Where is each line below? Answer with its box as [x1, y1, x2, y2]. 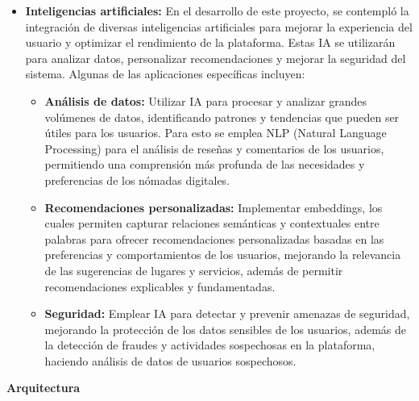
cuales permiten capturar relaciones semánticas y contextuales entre [44, 215, 380, 232]
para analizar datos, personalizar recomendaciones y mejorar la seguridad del [25, 49, 406, 66]
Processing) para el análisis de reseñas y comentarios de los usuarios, [44, 140, 384, 157]
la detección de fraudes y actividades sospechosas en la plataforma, [44, 336, 375, 353]
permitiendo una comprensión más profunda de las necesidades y [44, 156, 365, 173]
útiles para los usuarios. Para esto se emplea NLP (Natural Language [44, 124, 387, 141]
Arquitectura [6, 379, 81, 396]
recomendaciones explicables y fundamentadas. [44, 278, 276, 294]
